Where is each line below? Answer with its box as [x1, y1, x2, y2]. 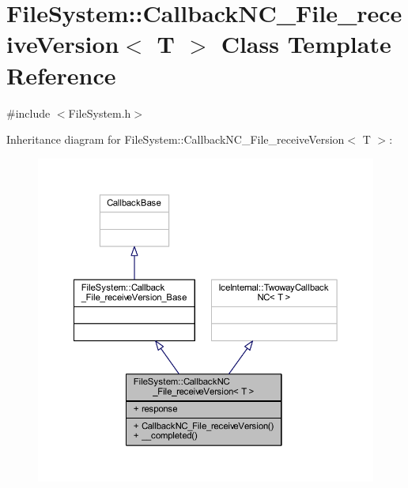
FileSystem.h [68, 104, 131, 121]
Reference [6, 58, 116, 91]
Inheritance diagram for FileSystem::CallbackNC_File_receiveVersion [6, 131, 345, 148]
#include [6, 104, 51, 121]
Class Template [221, 28, 391, 60]
